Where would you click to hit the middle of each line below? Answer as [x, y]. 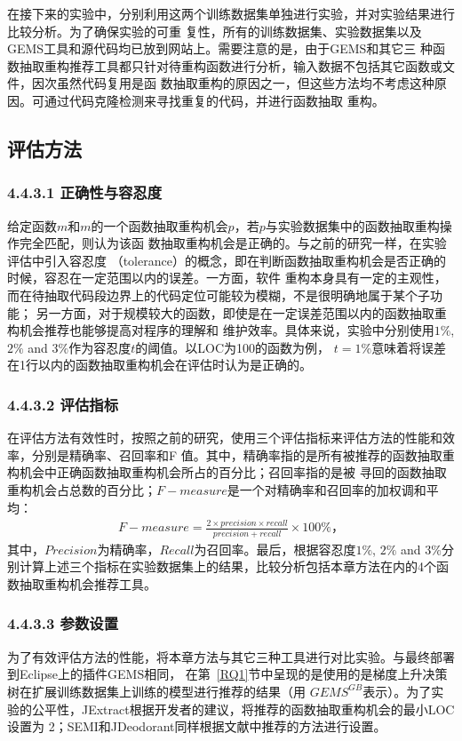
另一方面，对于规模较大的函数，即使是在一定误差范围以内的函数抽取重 [241, 312]
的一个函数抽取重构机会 [159, 225]
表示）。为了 [397, 691]
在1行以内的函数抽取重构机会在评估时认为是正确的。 [159, 365]
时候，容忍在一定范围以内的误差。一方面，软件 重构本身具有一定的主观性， [227, 278]
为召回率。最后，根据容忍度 [275, 549]
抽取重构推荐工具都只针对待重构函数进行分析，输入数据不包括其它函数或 [231, 65]
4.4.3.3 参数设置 [63, 623]
